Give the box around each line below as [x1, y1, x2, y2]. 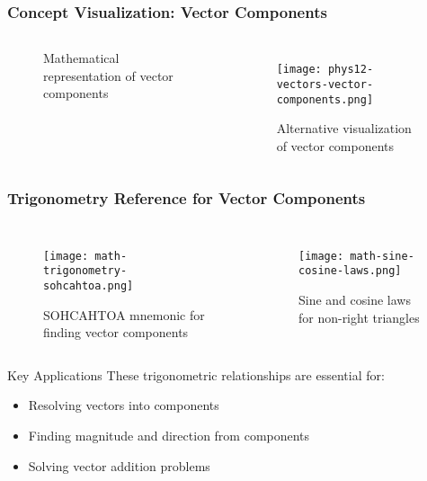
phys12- [327, 63, 374, 76]
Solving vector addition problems [28, 456, 210, 475]
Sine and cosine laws [298, 289, 411, 308]
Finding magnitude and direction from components [28, 425, 310, 444]
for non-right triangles [298, 307, 420, 326]
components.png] [276, 93, 374, 106]
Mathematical [43, 49, 120, 67]
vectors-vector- [276, 77, 374, 91]
